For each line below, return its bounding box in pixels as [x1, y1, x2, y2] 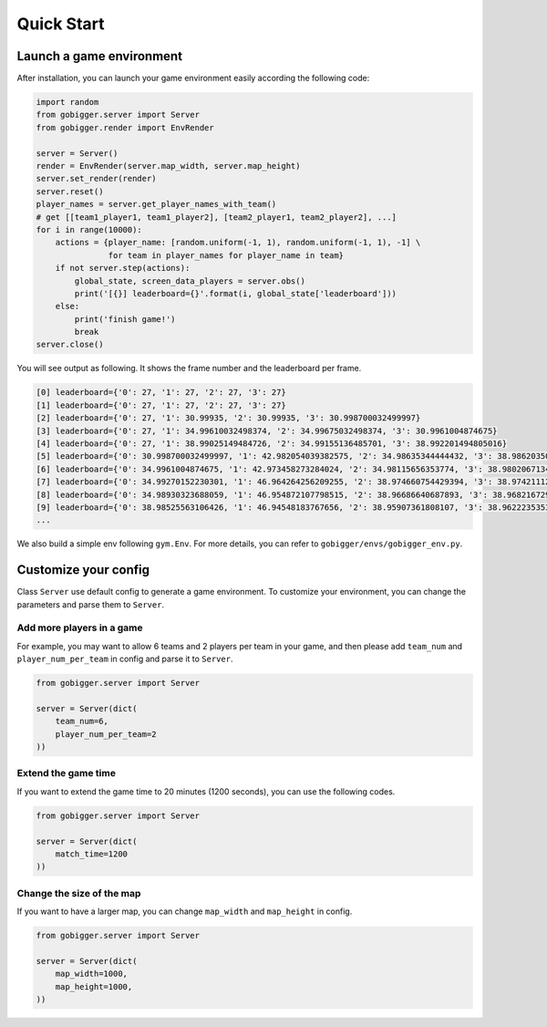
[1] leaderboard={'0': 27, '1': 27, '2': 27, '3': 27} [36, 399, 286, 410]
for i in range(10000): [36, 224, 143, 234]
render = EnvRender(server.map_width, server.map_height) [36, 161, 301, 171]
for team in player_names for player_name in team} [108, 250, 345, 260]
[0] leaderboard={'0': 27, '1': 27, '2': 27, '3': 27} [36, 388, 286, 398]
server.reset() [36, 186, 104, 196]
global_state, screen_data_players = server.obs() [74, 275, 305, 286]
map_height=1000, [55, 981, 133, 991]
